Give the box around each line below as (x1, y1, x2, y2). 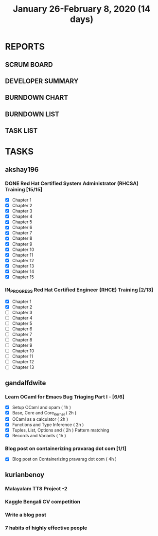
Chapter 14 (12, 268, 35, 274)
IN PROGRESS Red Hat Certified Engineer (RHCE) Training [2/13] (5, 286, 154, 294)
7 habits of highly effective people (5, 524, 88, 531)
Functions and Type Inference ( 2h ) (12, 422, 84, 428)
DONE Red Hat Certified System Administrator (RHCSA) (5, 180, 139, 187)
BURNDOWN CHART (5, 93, 69, 102)
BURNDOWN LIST (5, 110, 60, 118)
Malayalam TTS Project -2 (5, 485, 68, 492)
